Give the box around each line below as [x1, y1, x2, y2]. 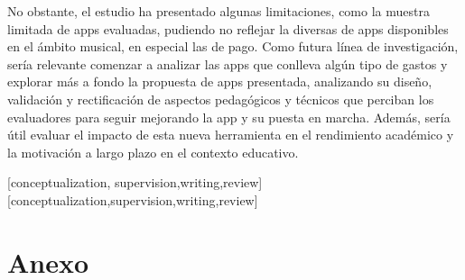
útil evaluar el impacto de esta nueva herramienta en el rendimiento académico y [7, 125, 454, 144]
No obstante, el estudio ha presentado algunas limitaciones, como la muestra [7, 2, 430, 20]
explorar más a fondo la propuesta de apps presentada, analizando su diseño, [7, 72, 432, 91]
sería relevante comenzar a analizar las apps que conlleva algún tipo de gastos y [7, 54, 448, 73]
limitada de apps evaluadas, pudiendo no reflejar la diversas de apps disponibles [7, 19, 449, 38]
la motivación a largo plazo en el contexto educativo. [7, 142, 299, 161]
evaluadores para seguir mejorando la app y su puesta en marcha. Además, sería [7, 107, 451, 126]
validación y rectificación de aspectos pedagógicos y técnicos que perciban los [7, 89, 434, 108]
